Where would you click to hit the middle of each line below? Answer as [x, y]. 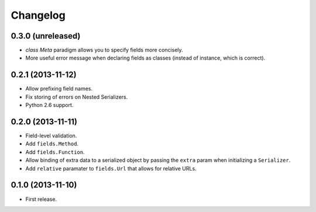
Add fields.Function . [55, 152]
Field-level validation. [51, 136]
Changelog [38, 15]
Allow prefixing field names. [59, 89]
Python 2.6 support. [49, 105]
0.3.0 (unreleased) [46, 36]
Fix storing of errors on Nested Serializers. [77, 97]
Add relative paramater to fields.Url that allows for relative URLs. [111, 168]
